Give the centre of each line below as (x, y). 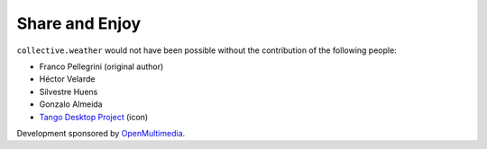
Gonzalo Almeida (71, 104)
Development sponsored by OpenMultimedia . (101, 133)
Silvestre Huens (69, 92)
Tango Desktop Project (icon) (94, 117)
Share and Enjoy (79, 23)
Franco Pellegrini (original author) (101, 66)
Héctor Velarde (67, 79)
